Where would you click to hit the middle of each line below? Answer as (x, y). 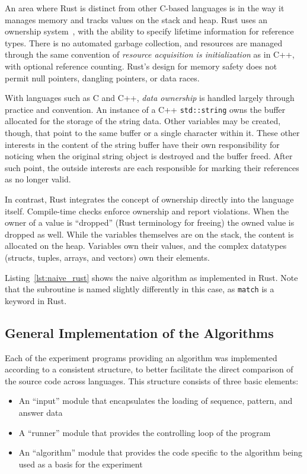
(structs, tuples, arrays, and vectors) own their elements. (107, 257)
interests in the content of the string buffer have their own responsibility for (142, 144)
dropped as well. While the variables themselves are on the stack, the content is (149, 234)
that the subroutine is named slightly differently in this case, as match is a (140, 289)
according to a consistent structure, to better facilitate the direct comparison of (149, 369)
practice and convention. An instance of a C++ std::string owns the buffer (145, 109)
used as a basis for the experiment (81, 464)
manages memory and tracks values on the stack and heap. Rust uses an (136, 19)
